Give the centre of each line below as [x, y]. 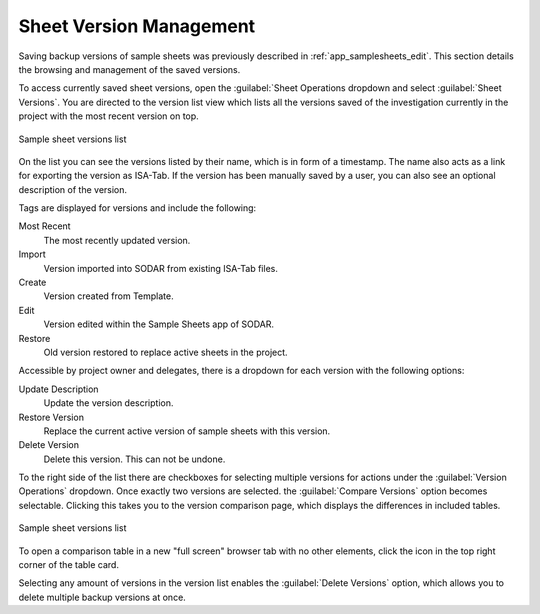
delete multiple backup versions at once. [102, 597]
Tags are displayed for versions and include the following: [137, 208]
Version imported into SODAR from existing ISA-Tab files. [161, 268]
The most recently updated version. [117, 240]
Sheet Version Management [137, 26]
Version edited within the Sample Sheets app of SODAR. [159, 324]
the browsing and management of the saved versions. [129, 69]
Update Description [58, 389]
